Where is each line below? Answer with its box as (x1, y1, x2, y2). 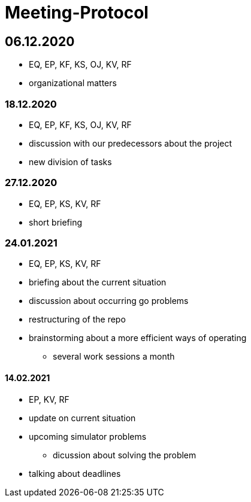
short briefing (29, 217, 83, 227)
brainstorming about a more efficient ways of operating (29, 333, 247, 343)
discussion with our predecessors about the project (29, 138, 232, 148)
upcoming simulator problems (29, 431, 147, 442)
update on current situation (29, 412, 136, 423)
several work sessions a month (53, 351, 175, 362)
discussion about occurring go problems (29, 296, 189, 306)
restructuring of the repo (29, 314, 126, 325)
